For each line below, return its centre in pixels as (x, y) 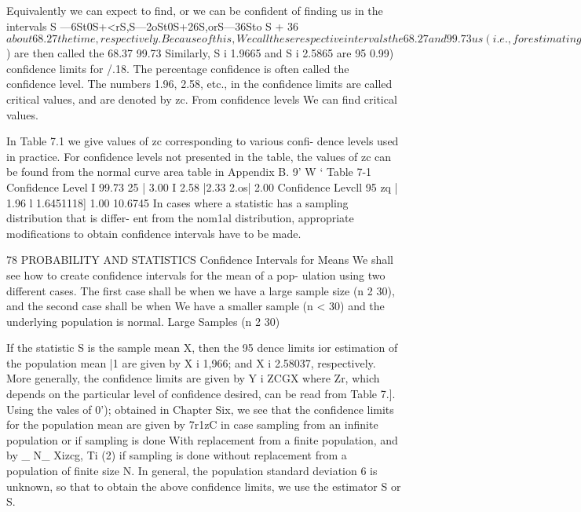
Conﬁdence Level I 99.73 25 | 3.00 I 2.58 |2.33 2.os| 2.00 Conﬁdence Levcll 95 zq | (202, 187)
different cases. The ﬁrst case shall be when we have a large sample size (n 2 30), (201, 290)
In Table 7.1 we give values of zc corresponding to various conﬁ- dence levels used (203, 141)
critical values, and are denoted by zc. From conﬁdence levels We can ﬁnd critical (202, 99)
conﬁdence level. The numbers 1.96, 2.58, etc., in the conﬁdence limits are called (199, 84)
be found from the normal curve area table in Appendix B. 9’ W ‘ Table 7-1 (189, 172)
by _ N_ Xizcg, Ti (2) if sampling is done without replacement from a (177, 455)
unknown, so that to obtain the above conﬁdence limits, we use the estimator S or (204, 486)
